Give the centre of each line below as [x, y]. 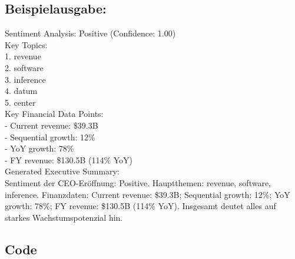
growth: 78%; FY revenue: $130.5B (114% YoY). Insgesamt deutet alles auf [140, 206]
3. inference [25, 79]
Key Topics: [26, 44]
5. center [20, 102]
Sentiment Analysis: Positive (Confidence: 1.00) [90, 33]
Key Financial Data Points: [54, 114]
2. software [24, 67]
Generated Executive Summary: [62, 171]
